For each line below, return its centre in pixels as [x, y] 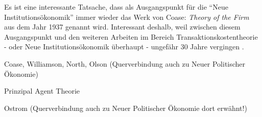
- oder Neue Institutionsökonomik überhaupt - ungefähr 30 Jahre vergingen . [124, 47]
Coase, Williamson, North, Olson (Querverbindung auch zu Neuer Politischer [125, 63]
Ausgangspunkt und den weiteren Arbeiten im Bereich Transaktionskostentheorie [131, 36]
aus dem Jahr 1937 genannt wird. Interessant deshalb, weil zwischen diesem [122, 27]
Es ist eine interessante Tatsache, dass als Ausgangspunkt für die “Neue [116, 7]
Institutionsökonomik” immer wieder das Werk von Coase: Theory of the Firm [127, 17]
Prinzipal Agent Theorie [42, 91]
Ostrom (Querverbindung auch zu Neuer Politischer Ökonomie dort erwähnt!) [126, 108]
